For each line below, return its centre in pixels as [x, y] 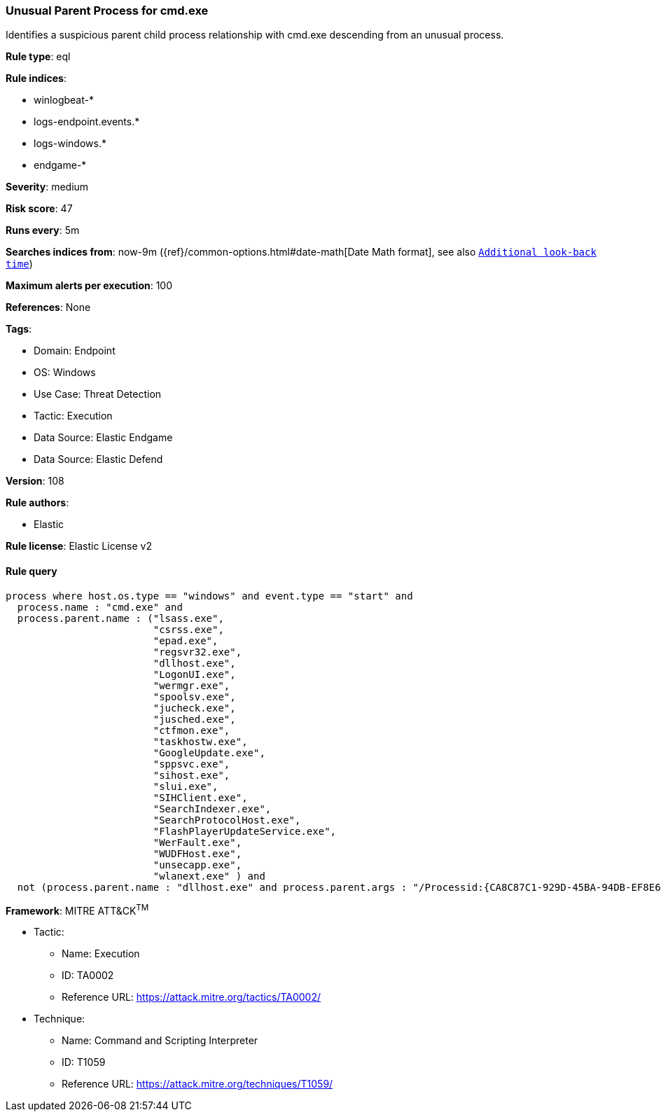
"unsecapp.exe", [197, 865]
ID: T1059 [84, 1062]
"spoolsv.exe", [194, 696]
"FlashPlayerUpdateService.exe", [245, 831]
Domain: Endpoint [75, 351]
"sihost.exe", [192, 775]
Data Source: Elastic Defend [98, 459]
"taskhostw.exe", [200, 741]
